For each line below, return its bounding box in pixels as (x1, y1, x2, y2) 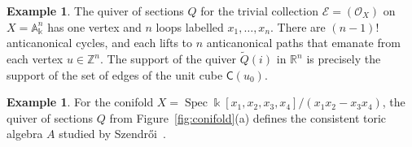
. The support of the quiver (100, 50, 237, 67)
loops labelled (156, 18, 224, 35)
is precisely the (306, 50, 381, 67)
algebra (7, 125, 43, 142)
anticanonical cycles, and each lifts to (7, 34, 193, 51)
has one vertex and (47, 18, 142, 35)
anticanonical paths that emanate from (206, 34, 401, 51)
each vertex (7, 50, 64, 67)
